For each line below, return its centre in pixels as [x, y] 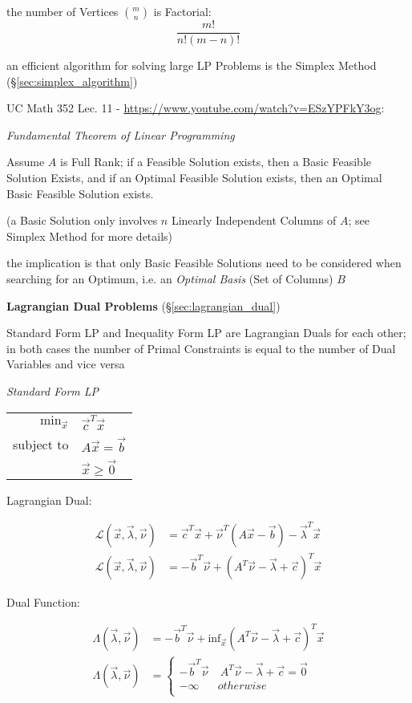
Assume [26, 162]
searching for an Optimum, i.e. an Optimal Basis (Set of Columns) [170, 278]
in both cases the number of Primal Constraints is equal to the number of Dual [201, 348]
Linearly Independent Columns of [254, 220]
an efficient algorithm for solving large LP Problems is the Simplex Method [192, 65]
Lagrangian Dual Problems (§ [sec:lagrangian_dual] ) [143, 305]
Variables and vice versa [66, 364]
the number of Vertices [63, 11]
